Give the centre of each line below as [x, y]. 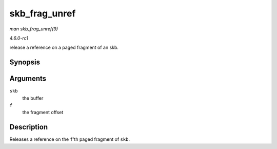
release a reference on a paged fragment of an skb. [64, 48]
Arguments [28, 79]
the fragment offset [43, 113]
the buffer [33, 98]
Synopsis [25, 62]
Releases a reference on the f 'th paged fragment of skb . [70, 139]
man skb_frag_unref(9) [34, 29]
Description [29, 127]
